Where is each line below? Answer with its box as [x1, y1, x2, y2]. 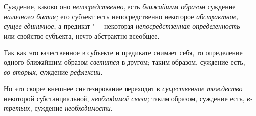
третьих [4, 103, 30, 113]
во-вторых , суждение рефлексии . [4, 66, 103, 77]
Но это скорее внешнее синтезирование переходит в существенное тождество [4, 83, 243, 94]
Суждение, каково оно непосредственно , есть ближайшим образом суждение [4, 1, 236, 11]
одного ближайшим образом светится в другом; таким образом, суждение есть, [4, 57, 245, 67]
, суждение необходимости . [30, 103, 113, 113]
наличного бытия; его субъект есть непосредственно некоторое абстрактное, [4, 11, 239, 21]
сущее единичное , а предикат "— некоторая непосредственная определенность [4, 21, 240, 31]
